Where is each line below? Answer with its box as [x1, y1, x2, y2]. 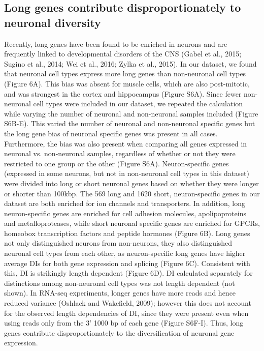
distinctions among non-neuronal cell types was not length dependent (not [4, 277, 235, 288]
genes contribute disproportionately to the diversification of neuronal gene [4, 327, 235, 338]
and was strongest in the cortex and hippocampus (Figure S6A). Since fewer [4, 88, 242, 99]
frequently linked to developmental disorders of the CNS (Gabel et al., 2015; [4, 48, 242, 59]
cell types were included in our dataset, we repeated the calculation [33, 98, 243, 109]
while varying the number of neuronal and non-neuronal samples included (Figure [4, 108, 258, 119]
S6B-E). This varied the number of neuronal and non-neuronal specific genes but [4, 118, 255, 129]
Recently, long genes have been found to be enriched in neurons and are [4, 38, 227, 49]
